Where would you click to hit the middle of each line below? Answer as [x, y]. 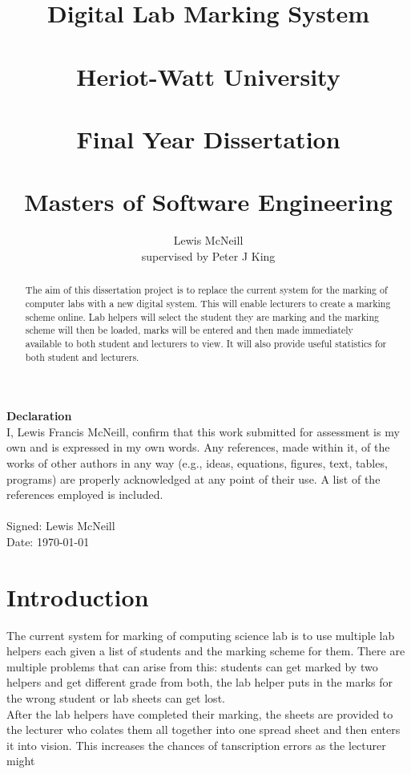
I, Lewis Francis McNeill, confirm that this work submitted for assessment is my [203, 431]
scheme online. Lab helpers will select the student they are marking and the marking [202, 316]
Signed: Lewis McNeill [61, 526]
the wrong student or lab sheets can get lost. [116, 698]
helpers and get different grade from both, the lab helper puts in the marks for [199, 682]
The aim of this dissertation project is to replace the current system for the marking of [206, 290]
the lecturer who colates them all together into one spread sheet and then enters [203, 729]
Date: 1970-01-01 [48, 541]
